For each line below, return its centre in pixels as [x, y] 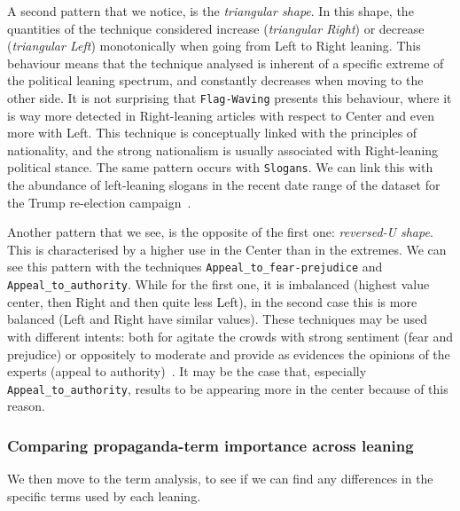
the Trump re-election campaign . [99, 202]
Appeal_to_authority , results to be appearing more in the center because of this [228, 388]
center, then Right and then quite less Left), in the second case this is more [212, 301]
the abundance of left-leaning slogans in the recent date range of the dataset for [224, 185]
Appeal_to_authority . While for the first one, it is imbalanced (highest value [218, 284]
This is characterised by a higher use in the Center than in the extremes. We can [227, 249]
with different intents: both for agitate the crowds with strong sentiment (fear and [230, 336]
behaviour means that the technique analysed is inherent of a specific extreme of [226, 63]
